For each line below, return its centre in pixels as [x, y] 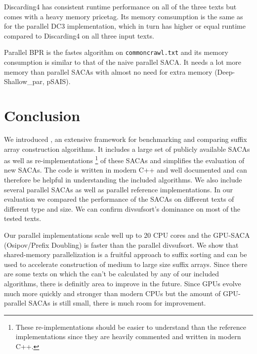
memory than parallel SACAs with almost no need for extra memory [108, 71]
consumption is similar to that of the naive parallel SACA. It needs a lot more [123, 62]
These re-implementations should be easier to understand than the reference [131, 327]
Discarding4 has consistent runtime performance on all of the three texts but [120, 6]
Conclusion [42, 115]
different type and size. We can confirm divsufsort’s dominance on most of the [122, 208]
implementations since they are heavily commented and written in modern [128, 336]
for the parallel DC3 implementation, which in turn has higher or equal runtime [125, 26]
